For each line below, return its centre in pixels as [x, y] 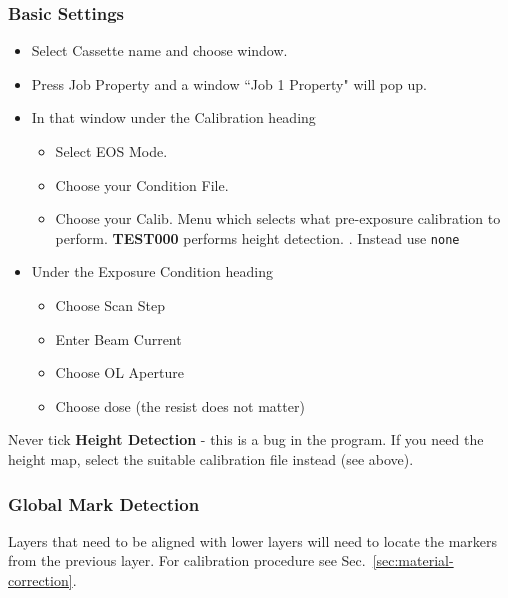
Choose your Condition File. [142, 184]
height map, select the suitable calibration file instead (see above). [211, 459]
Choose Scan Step [110, 305]
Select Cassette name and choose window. [159, 50]
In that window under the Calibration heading [173, 117]
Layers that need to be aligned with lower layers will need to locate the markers [253, 540]
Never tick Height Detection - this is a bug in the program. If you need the [246, 439]
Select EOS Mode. [111, 151]
